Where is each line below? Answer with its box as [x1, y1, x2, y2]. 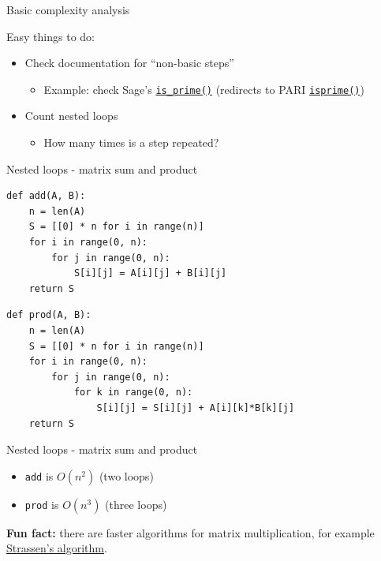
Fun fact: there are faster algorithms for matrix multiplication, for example [6, 524, 375, 540]
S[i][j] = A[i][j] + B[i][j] [73, 267, 227, 279]
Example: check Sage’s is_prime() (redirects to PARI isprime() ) [43, 80, 364, 97]
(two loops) [99, 467, 154, 484]
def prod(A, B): [6, 309, 92, 321]
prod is [24, 496, 59, 512]
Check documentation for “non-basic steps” [24, 54, 234, 71]
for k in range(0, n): [73, 387, 193, 398]
